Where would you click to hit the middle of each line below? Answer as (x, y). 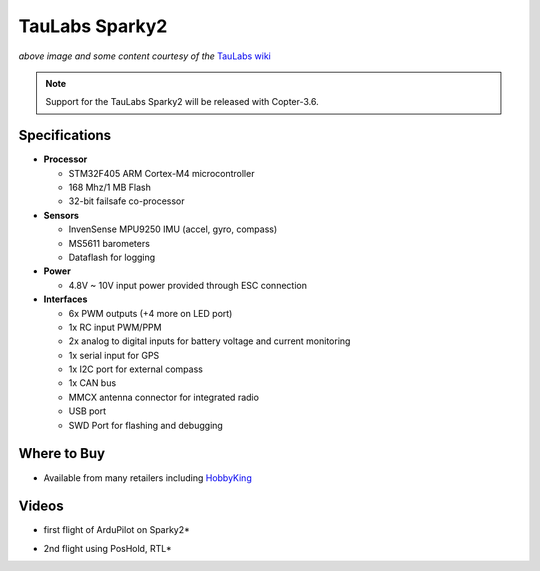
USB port (87, 411)
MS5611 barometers (109, 243)
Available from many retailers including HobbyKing (147, 477)
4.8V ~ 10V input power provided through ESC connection (187, 285)
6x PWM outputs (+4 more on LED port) (150, 313)
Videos (41, 506)
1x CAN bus (92, 383)
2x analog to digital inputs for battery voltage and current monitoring (209, 341)
